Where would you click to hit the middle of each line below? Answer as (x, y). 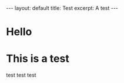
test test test (21, 75)
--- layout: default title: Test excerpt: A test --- (62, 8)
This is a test (38, 59)
